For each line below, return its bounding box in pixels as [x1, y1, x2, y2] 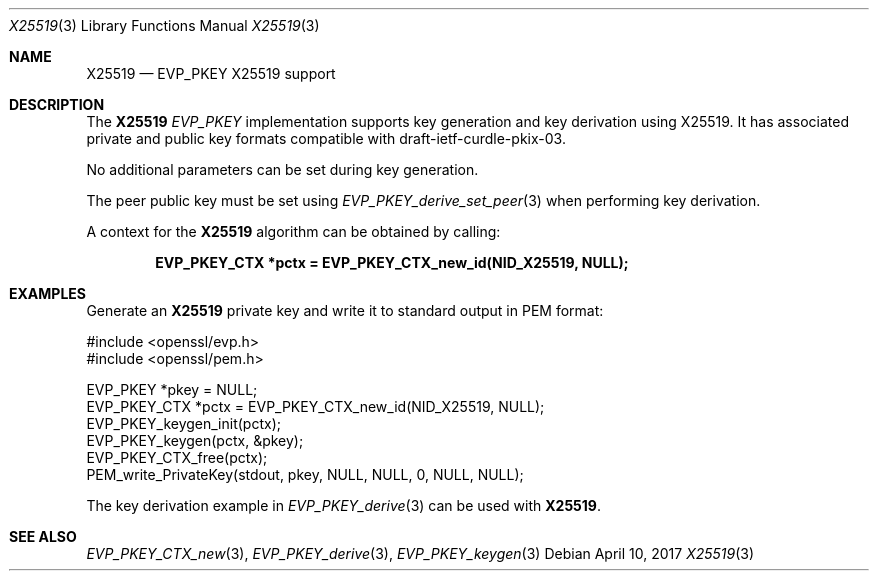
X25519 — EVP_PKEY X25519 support [86, 65, 336, 82]
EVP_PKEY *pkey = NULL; [86, 381, 258, 398]
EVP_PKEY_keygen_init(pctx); [86, 415, 281, 432]
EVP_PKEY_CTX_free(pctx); [86, 449, 268, 466]
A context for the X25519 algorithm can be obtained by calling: [86, 223, 501, 240]
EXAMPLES [9, 285, 86, 302]
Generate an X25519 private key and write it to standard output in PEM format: [86, 302, 604, 319]
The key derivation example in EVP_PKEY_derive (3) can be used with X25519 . [86, 497, 601, 514]
